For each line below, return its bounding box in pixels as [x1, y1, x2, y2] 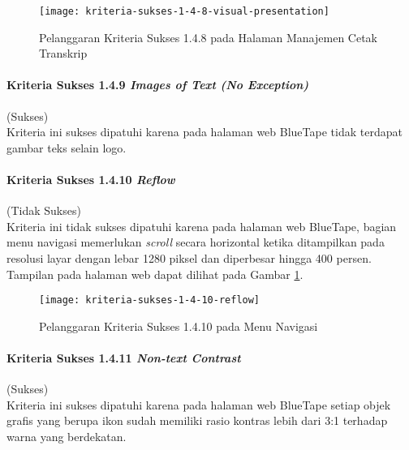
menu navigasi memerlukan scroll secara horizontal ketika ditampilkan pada [6, 234, 385, 251]
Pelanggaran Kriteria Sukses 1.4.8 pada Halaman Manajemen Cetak [39, 28, 377, 45]
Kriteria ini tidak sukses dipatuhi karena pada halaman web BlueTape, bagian [6, 217, 397, 234]
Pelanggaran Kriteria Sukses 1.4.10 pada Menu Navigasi [39, 317, 318, 334]
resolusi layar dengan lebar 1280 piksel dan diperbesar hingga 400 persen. [6, 250, 372, 266]
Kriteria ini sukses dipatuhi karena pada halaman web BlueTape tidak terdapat [6, 123, 403, 140]
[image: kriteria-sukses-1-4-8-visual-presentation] [39, 6, 329, 17]
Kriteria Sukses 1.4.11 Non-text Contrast [6, 349, 241, 366]
